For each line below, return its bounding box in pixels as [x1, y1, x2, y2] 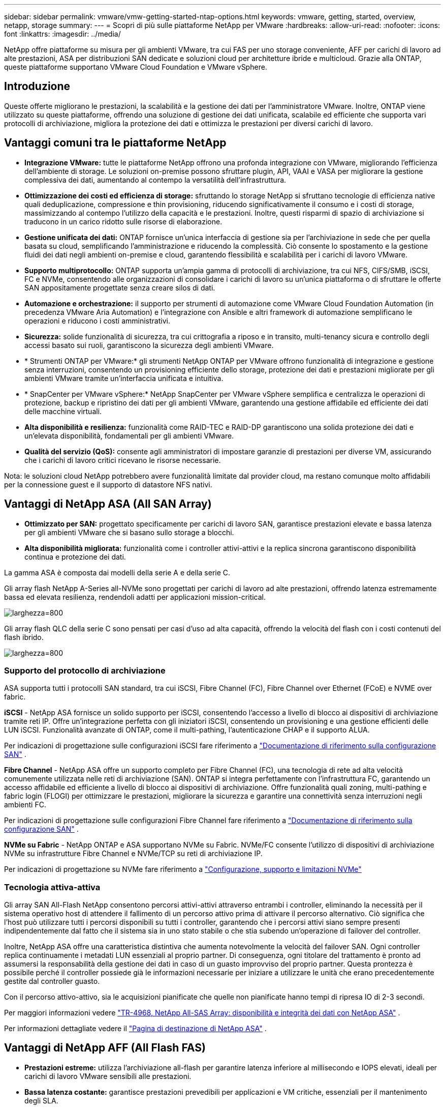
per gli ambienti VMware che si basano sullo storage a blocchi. [24, 528, 234, 537]
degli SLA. [24, 1096, 58, 1105]
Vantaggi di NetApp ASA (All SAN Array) [4, 498, 212, 511]
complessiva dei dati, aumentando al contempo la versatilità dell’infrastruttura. [24, 175, 287, 184]
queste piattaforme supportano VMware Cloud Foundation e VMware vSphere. [4, 63, 267, 71]
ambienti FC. [4, 800, 46, 809]
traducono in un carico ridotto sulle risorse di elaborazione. [24, 217, 222, 226]
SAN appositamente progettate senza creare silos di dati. [24, 283, 215, 292]
